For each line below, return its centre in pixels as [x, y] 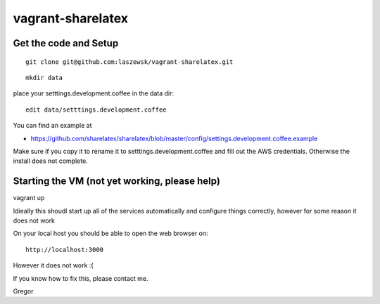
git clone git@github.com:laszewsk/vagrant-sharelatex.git [129, 62]
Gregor [23, 291]
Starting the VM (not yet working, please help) [117, 181]
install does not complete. [50, 161]
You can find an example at [52, 126]
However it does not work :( [53, 265]
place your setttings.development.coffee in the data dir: [94, 93]
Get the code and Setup [66, 43]
